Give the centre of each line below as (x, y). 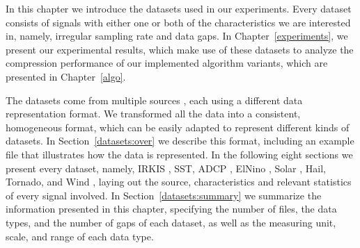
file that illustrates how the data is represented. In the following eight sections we (179, 154)
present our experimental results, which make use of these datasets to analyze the (180, 49)
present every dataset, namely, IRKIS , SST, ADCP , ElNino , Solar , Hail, (166, 168)
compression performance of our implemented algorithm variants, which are (167, 63)
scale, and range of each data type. (80, 236)
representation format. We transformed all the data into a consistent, (153, 114)
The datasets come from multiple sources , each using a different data (154, 100)
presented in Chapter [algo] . (66, 76)
